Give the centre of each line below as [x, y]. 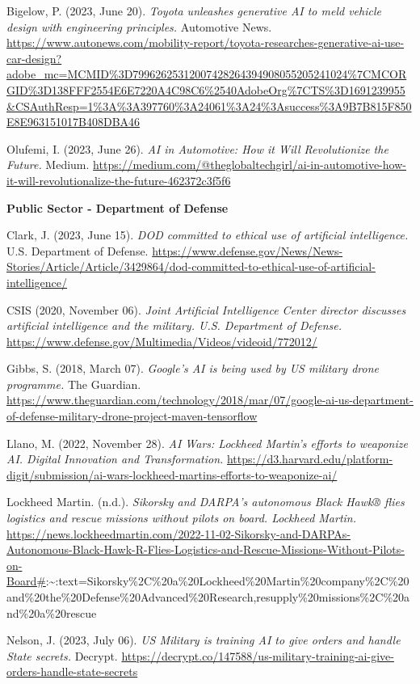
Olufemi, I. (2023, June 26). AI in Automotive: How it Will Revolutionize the [197, 148]
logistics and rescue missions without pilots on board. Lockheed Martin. [182, 518]
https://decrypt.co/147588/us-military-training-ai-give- [258, 655]
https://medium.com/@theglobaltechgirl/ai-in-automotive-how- [250, 165]
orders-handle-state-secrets [72, 671]
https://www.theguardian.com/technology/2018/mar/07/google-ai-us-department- [210, 400]
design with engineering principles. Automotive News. [139, 26]
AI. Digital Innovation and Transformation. [115, 459]
